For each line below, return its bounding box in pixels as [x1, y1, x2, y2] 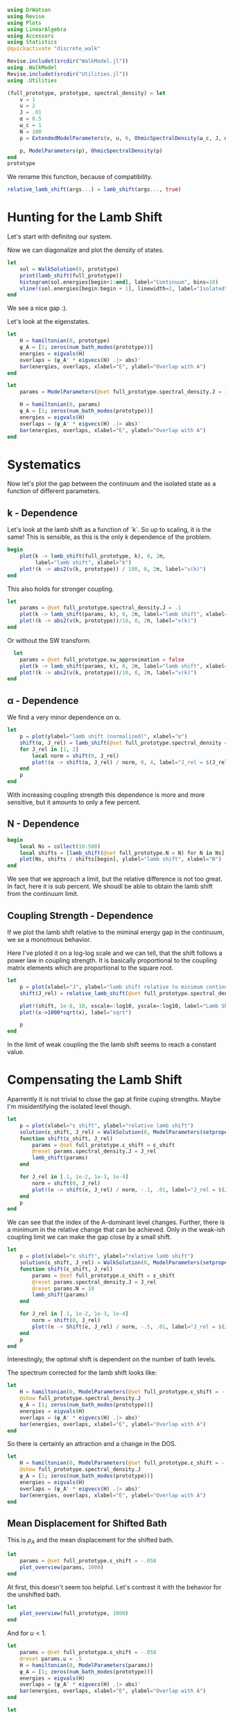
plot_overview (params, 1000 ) [19, 1564, 104, 1571]
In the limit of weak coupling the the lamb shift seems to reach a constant [7, 1040, 217, 1049]
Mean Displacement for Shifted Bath [7, 1517, 167, 1529]
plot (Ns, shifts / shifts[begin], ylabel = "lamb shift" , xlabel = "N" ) [19, 856, 222, 863]
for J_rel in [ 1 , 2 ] [19, 746, 79, 752]
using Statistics [7, 39, 58, 46]
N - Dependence [7, 818, 80, 830]
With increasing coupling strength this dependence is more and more [7, 791, 205, 799]
